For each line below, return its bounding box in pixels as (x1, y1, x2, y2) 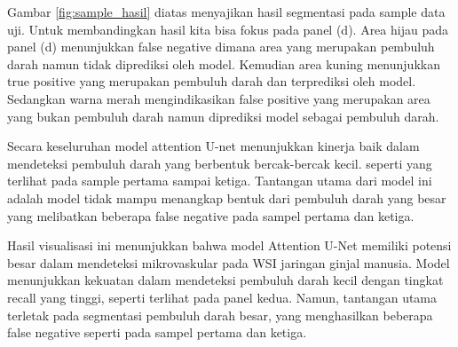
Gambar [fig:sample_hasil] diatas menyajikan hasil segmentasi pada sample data (7, 3, 446, 20)
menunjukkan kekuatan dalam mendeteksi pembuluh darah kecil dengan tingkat (7, 271, 444, 289)
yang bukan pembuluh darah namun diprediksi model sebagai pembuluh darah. (7, 106, 439, 125)
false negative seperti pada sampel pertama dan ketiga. (7, 323, 307, 342)
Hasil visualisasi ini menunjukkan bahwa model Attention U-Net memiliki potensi (7, 236, 452, 255)
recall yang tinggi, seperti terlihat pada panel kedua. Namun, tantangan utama (7, 288, 438, 306)
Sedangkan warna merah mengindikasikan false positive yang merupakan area (7, 89, 430, 107)
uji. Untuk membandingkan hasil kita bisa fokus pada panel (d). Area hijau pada (7, 20, 448, 38)
